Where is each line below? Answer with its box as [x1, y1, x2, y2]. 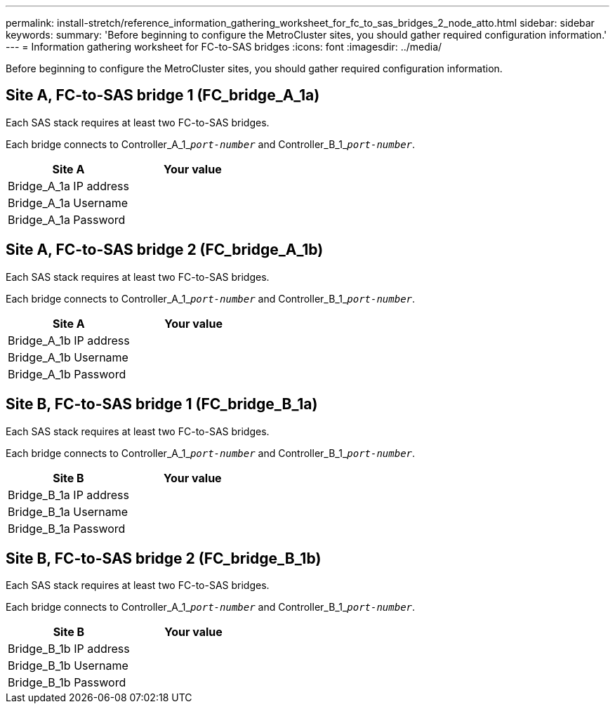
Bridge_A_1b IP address [8, 333, 130, 347]
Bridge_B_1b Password [8, 675, 126, 690]
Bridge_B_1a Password [8, 521, 126, 536]
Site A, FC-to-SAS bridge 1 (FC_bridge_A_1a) [6, 86, 320, 105]
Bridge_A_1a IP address [8, 178, 129, 193]
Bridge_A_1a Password [8, 212, 126, 227]
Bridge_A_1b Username [8, 350, 128, 364]
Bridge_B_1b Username [8, 658, 128, 673]
